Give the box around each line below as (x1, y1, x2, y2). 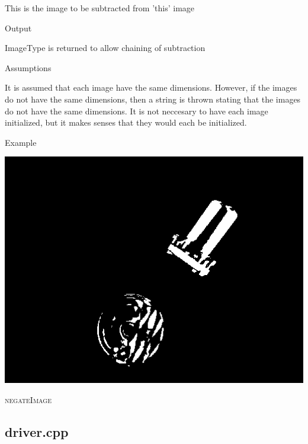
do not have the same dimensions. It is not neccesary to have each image (5, 104, 268, 117)
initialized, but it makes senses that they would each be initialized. (5, 116, 247, 129)
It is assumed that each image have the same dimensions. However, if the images (5, 81, 297, 94)
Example (5, 136, 37, 148)
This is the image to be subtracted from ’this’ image (5, 2, 195, 14)
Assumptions (5, 61, 52, 74)
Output (5, 21, 32, 34)
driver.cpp (5, 422, 69, 440)
